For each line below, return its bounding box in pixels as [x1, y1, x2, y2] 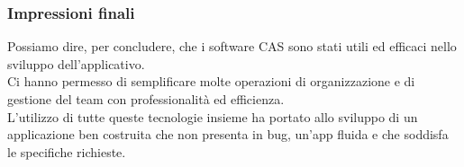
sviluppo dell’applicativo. [7, 54, 145, 73]
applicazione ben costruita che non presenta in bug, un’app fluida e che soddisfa [7, 125, 449, 144]
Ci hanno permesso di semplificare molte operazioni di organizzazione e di [7, 72, 415, 91]
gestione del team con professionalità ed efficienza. [7, 90, 285, 108]
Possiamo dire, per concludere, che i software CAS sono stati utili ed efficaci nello [7, 37, 457, 56]
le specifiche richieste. [7, 142, 126, 161]
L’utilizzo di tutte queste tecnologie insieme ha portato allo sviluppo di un [7, 107, 418, 126]
